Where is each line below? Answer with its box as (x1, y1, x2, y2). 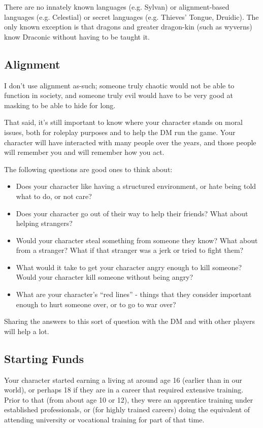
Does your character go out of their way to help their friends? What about (16, 208, 248, 218)
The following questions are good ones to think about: (4, 163, 173, 174)
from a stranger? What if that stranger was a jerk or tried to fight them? (16, 245, 244, 255)
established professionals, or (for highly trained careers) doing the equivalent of (4, 404, 250, 415)
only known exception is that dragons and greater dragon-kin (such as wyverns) (4, 21, 252, 32)
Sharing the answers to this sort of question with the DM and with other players (4, 316, 255, 326)
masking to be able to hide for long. (4, 100, 116, 110)
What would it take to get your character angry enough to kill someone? (16, 261, 242, 272)
